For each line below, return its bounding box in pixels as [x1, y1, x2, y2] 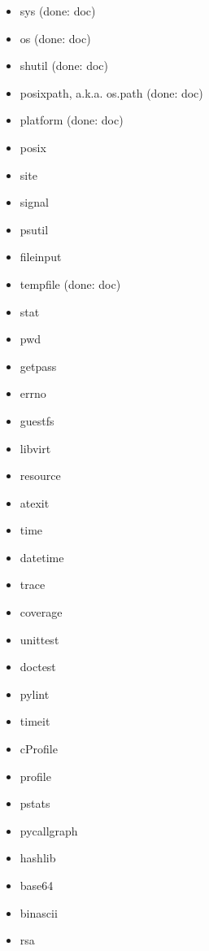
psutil [20, 220, 49, 238]
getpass [20, 357, 57, 374]
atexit [20, 494, 50, 511]
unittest [20, 630, 59, 648]
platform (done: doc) [20, 111, 124, 129]
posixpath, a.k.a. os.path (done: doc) [20, 84, 203, 101]
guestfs [20, 412, 54, 429]
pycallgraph [20, 822, 78, 839]
